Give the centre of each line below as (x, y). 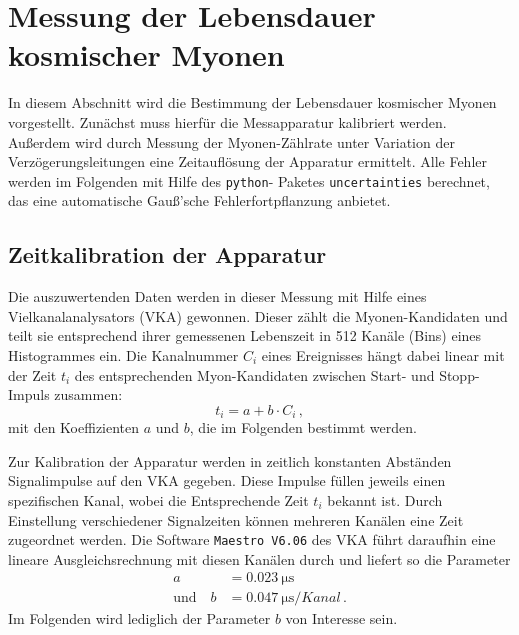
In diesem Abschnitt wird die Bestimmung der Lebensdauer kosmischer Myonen (252, 102)
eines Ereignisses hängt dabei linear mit (383, 354)
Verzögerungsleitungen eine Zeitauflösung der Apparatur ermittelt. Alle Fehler (247, 161)
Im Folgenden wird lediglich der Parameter (139, 618)
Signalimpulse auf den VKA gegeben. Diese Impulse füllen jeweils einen (227, 480)
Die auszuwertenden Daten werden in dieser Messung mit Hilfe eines (217, 296)
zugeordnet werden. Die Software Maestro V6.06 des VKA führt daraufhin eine (252, 539)
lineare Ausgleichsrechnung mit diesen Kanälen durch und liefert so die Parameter (259, 558)
